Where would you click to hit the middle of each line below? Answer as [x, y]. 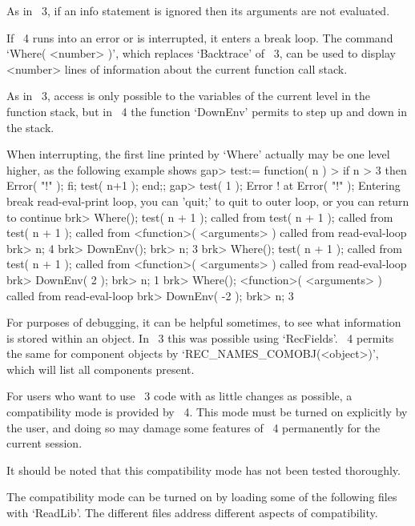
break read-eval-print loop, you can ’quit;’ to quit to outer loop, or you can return [208, 201]
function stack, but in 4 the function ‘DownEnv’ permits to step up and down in [207, 111]
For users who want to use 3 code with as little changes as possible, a [179, 396]
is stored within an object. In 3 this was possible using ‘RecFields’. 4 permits [200, 337]
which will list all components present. [101, 369]
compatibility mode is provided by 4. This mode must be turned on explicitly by [207, 412]
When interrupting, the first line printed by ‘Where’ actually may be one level [198, 154]
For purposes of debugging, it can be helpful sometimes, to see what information [204, 322]
